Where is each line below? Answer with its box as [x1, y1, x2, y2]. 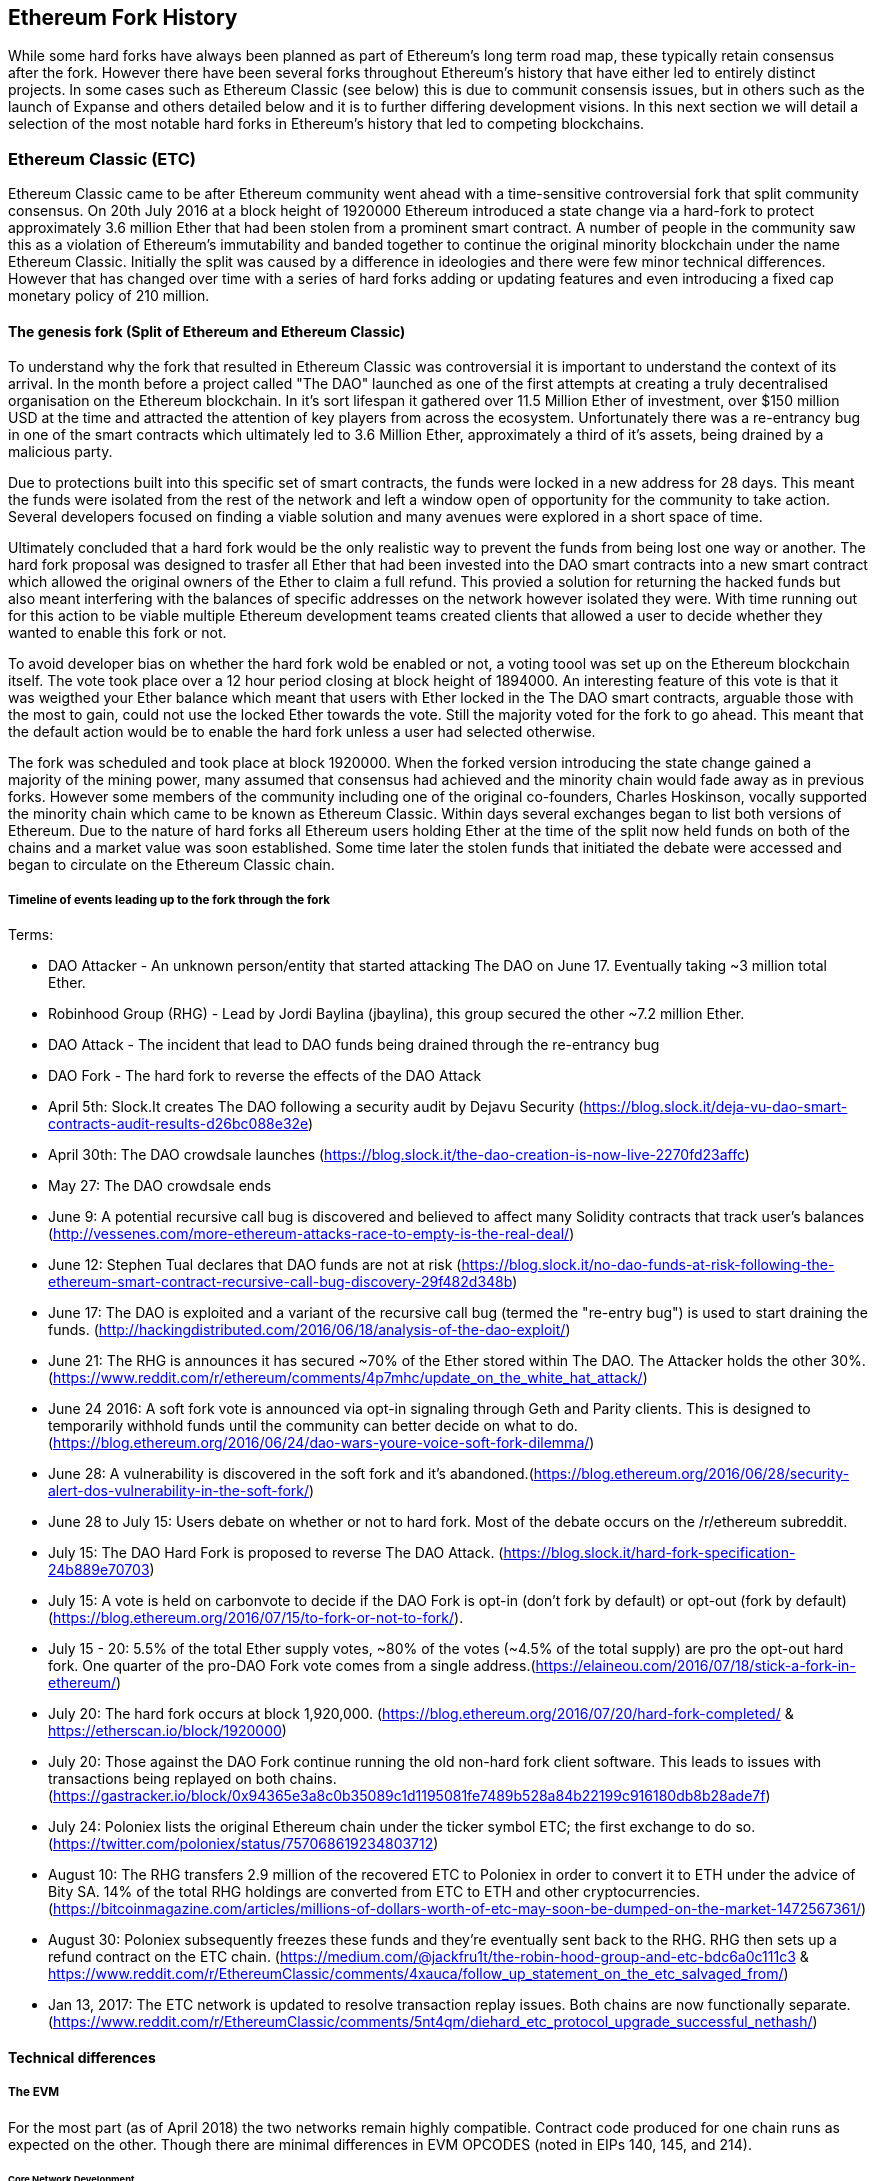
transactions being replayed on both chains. [48, 1770, 337, 1788]
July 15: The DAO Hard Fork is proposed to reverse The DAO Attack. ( [48, 1544, 504, 1562]
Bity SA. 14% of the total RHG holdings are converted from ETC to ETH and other [48, 1883, 580, 1901]
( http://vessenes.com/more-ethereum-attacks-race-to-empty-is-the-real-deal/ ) [48, 1225, 575, 1243]
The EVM [8, 2085, 60, 2100]
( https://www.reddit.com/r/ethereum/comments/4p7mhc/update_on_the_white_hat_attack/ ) [48, 1369, 648, 1387]
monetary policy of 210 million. [8, 287, 210, 305]
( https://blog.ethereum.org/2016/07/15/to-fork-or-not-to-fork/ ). [48, 1609, 464, 1627]
